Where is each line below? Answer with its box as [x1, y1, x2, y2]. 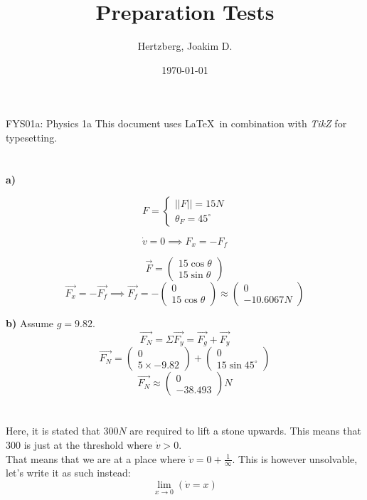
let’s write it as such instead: [6, 465, 131, 480]
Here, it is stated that [6, 423, 100, 438]
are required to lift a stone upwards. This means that [129, 423, 361, 438]
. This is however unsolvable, [232, 451, 358, 466]
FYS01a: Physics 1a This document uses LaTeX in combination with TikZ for [6, 116, 347, 131]
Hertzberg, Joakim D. [137, 38, 233, 53]
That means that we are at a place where [6, 451, 186, 466]
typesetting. [6, 129, 58, 144]
